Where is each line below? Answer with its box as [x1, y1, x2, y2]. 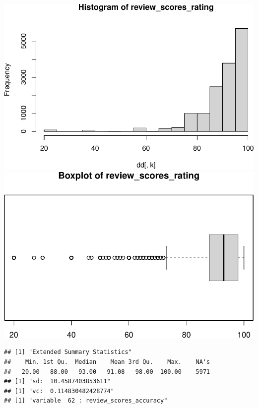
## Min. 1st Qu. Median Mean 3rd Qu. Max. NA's [4, 358, 210, 366]
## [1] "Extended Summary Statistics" [4, 349, 132, 356]
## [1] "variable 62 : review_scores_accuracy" [4, 397, 168, 405]
